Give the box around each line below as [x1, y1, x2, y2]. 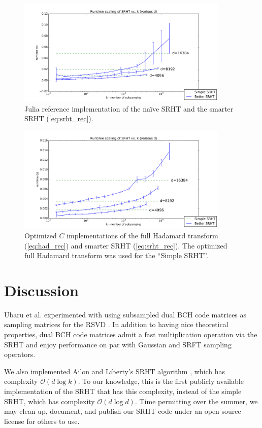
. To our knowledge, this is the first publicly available [78, 376, 244, 386]
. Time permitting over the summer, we [135, 396, 258, 406]
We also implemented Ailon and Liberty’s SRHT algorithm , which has [4, 366, 225, 376]
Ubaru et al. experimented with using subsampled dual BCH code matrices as [4, 309, 247, 319]
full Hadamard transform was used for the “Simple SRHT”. [24, 250, 208, 261]
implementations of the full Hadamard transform [67, 230, 218, 240]
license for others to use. [4, 415, 80, 426]
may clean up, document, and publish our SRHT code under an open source [4, 406, 241, 416]
